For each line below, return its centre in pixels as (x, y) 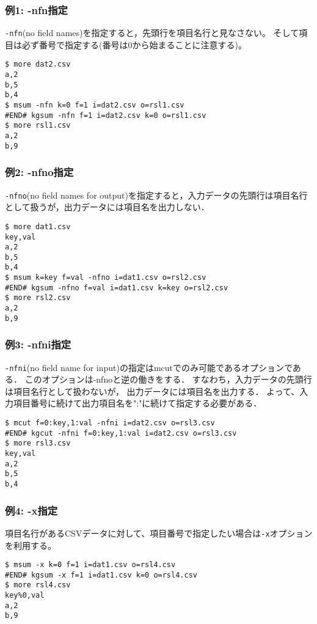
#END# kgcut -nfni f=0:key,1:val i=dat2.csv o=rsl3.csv (121, 433)
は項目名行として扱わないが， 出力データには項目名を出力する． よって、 (152, 391)
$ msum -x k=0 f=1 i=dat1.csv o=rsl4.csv (90, 565)
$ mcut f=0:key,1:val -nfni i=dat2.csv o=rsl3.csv (110, 423)
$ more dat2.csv (38, 64)
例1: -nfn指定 (36, 9)
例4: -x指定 (31, 510)
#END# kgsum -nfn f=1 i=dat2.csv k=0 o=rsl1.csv (106, 115)
